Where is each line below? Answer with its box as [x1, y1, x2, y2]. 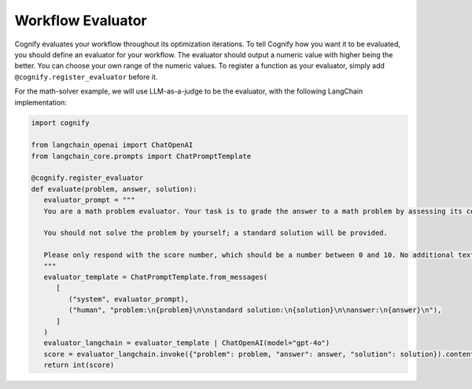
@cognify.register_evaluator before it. [14, 72, 158, 82]
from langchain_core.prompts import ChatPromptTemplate [31, 152, 252, 160]
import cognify [31, 119, 90, 127]
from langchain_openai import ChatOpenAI [31, 141, 194, 149]
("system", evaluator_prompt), [68, 295, 189, 303]
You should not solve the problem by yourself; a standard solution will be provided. [43, 229, 389, 237]
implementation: [14, 97, 67, 107]
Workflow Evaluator [14, 12, 147, 29]
